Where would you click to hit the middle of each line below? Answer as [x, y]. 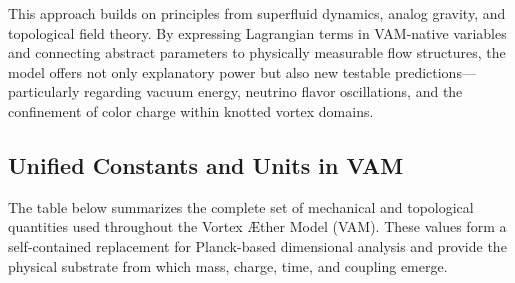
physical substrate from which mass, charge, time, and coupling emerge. [228, 265]
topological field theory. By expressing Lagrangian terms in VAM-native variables [257, 32]
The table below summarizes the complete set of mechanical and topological [241, 206]
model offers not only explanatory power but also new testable [199, 71]
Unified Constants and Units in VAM [206, 164]
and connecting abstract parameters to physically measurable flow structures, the [257, 52]
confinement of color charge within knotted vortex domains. [191, 110]
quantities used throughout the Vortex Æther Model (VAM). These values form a [257, 226]
